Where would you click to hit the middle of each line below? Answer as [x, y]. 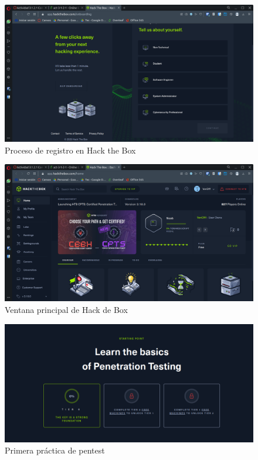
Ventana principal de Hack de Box [66, 309]
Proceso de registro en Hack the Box [70, 150]
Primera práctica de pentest [55, 450]
